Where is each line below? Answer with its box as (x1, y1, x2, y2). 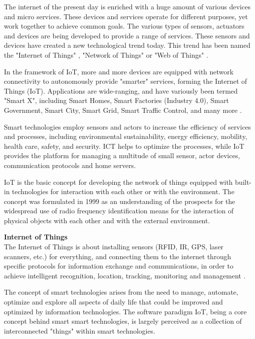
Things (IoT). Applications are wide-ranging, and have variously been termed (4, 85, 238, 96)
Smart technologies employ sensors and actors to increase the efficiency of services (4, 121, 251, 132)
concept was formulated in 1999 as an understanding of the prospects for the (4, 196, 235, 206)
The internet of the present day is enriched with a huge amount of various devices (4, 1, 251, 11)
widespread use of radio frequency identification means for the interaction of (4, 205, 234, 216)
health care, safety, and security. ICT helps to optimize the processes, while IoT (4, 140, 245, 151)
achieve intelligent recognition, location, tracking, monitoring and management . (4, 270, 246, 280)
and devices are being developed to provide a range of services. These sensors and (4, 30, 250, 40)
